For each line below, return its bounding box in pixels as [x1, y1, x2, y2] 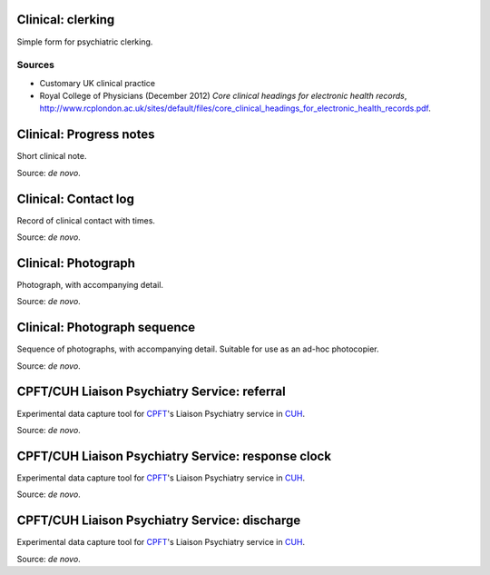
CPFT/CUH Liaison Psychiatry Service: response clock [16, 448, 331, 463]
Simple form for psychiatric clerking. [16, 36, 153, 47]
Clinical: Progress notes [16, 127, 155, 143]
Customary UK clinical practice [39, 77, 156, 88]
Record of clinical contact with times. [16, 214, 156, 226]
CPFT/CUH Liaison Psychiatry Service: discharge [16, 513, 301, 529]
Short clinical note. [16, 151, 87, 162]
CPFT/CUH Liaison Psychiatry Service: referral [16, 384, 286, 400]
